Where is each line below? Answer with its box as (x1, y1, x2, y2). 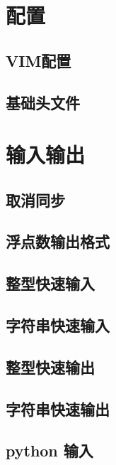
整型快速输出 (6, 356, 95, 378)
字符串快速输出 (6, 397, 110, 419)
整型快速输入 (6, 272, 95, 294)
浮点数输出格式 (6, 230, 110, 252)
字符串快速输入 (6, 314, 110, 336)
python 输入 (6, 439, 93, 461)
